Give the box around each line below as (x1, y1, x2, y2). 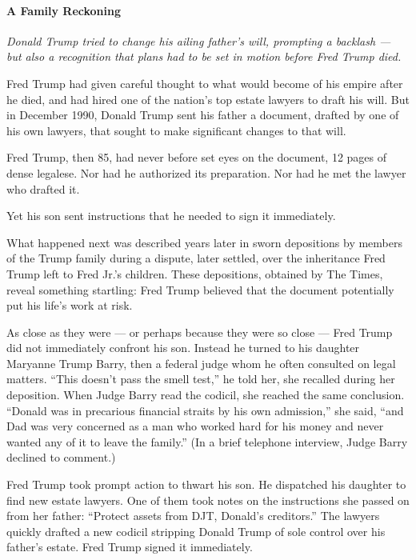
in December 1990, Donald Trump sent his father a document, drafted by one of (6, 106, 399, 123)
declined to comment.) (6, 449, 116, 466)
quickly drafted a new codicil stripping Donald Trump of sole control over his (6, 522, 386, 539)
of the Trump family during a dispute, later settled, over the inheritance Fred (6, 250, 386, 266)
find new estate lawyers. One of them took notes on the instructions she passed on (6, 491, 410, 508)
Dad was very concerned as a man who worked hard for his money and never (6, 418, 384, 434)
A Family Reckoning (6, 2, 122, 18)
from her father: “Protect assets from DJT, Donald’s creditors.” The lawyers (6, 507, 380, 524)
